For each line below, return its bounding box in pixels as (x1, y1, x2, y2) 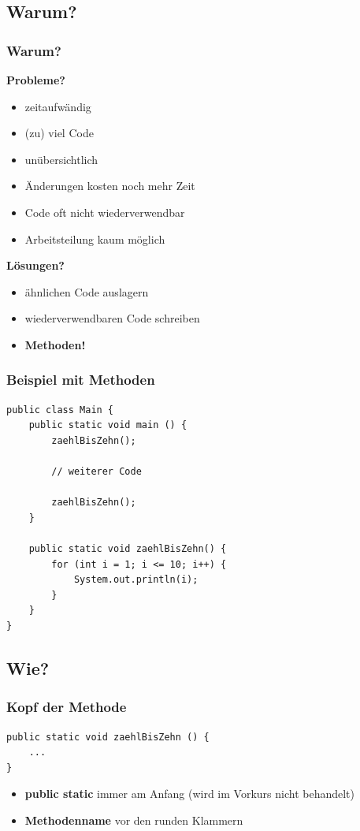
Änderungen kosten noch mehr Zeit (24, 177, 195, 194)
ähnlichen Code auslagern (24, 283, 149, 300)
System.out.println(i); (73, 574, 199, 586)
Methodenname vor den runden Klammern (24, 812, 243, 829)
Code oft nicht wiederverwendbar (24, 203, 185, 220)
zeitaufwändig (24, 98, 91, 114)
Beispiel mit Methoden (6, 370, 155, 389)
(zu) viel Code (24, 125, 94, 141)
